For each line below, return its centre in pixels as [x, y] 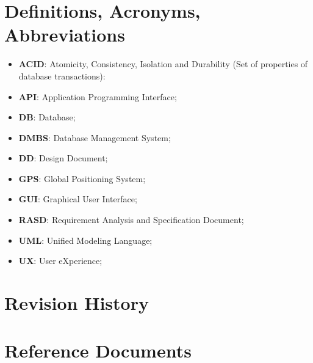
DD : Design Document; [63, 158]
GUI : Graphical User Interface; [78, 199]
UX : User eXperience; [60, 261]
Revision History [77, 303]
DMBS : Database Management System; [95, 137]
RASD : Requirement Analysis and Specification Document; [131, 220]
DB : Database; [47, 117]
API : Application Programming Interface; [98, 96]
